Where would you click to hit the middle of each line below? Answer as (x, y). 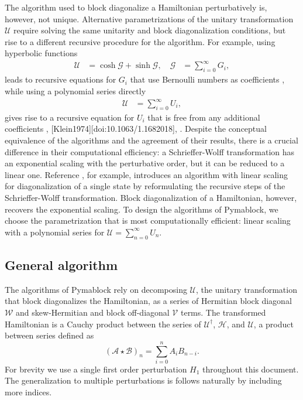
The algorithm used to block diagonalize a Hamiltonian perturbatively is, (136, 7)
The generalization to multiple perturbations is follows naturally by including (143, 380)
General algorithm (61, 264)
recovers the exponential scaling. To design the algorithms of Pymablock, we (142, 209)
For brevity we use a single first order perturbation (96, 369)
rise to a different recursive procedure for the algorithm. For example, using (140, 41)
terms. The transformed (223, 312)
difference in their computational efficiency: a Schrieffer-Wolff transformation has (150, 151)
